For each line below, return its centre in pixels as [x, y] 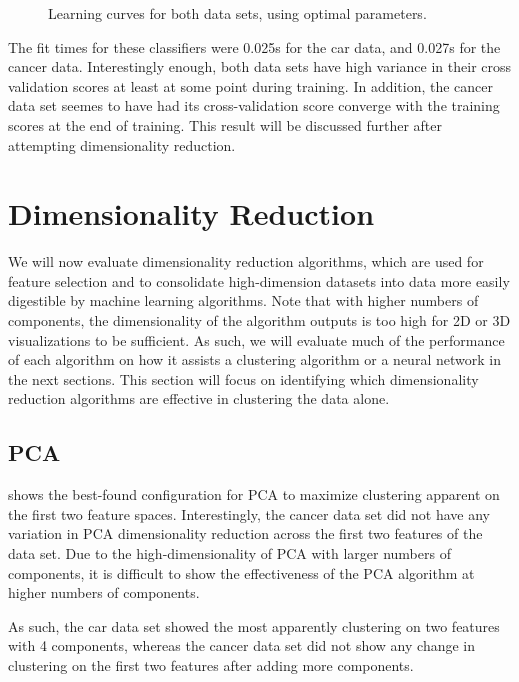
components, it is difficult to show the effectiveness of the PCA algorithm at [241, 572]
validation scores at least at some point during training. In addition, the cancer [251, 85]
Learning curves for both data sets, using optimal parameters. [237, 13]
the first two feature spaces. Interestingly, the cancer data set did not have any [249, 513]
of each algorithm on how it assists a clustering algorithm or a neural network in [254, 359]
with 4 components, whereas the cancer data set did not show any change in [242, 645]
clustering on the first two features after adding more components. [211, 664]
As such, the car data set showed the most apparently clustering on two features [254, 625]
